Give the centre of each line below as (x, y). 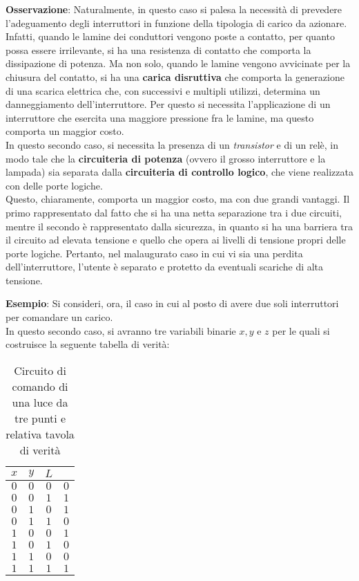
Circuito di (40, 370)
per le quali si (301, 330)
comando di (40, 386)
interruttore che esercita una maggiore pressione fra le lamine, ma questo (160, 117)
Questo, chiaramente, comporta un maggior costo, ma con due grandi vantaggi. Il (178, 199)
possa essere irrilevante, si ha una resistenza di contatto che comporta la (158, 49)
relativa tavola (40, 434)
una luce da (40, 402)
